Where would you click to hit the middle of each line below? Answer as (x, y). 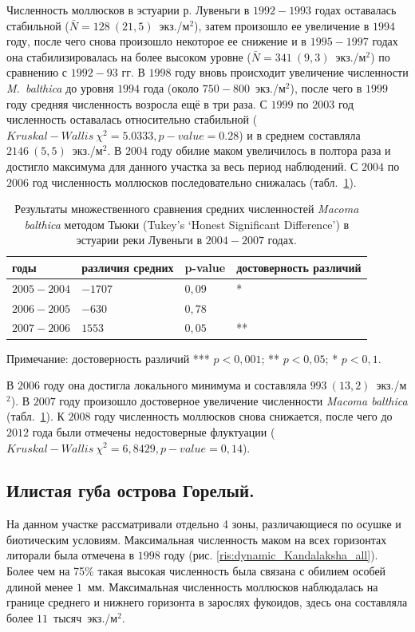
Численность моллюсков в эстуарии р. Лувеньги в (128, 10)
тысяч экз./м (86, 617)
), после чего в (326, 87)
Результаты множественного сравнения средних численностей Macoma (187, 209)
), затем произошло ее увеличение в (282, 25)
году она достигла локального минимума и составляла (175, 385)
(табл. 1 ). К (36, 416)
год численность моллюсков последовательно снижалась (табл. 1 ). (194, 182)
